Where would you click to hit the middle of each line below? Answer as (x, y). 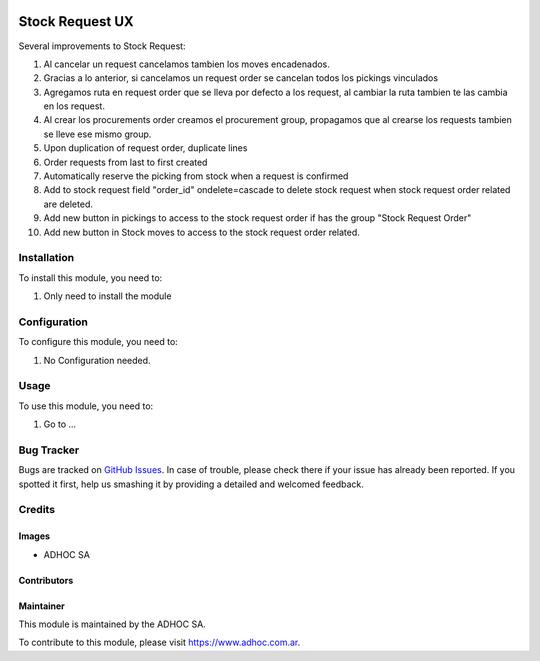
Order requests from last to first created (125, 162)
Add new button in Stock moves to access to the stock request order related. (201, 232)
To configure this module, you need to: (98, 342)
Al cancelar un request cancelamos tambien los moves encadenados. (186, 64)
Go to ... (60, 424)
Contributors (46, 580)
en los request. (74, 106)
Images (34, 536)
